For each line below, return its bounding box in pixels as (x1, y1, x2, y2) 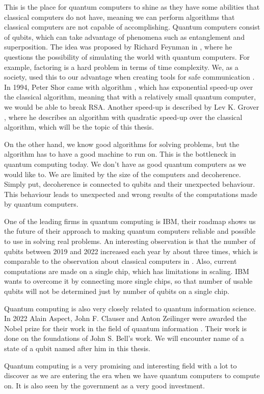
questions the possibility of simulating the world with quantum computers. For (4, 51, 250, 62)
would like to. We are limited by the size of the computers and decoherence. (4, 168, 241, 179)
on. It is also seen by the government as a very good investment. (4, 380, 205, 390)
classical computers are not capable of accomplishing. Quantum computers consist (4, 21, 260, 32)
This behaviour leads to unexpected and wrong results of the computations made (4, 188, 257, 199)
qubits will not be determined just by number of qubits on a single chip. (4, 286, 229, 297)
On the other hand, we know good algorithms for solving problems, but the (4, 138, 240, 149)
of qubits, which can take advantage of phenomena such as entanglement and (4, 31, 245, 42)
